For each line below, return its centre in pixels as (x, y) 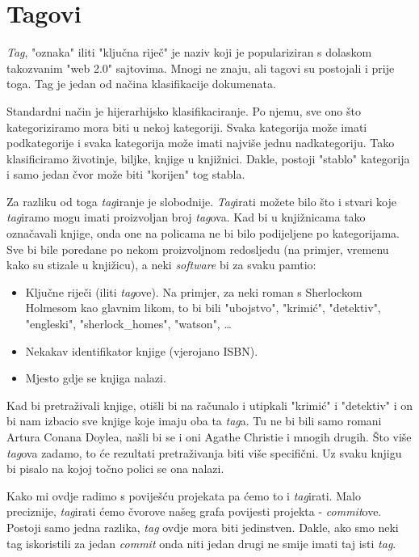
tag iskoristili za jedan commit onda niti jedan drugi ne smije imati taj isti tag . (201, 543)
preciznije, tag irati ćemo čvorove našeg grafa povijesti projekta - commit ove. (194, 511)
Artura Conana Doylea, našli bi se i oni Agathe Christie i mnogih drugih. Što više (209, 437)
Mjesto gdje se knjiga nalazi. (96, 378)
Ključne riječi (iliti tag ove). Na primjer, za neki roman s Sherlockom (194, 291)
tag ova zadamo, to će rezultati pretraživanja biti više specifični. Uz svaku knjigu (204, 452)
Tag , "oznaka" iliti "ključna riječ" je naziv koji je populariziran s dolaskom (189, 52)
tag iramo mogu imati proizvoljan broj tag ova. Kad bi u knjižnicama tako (186, 217)
